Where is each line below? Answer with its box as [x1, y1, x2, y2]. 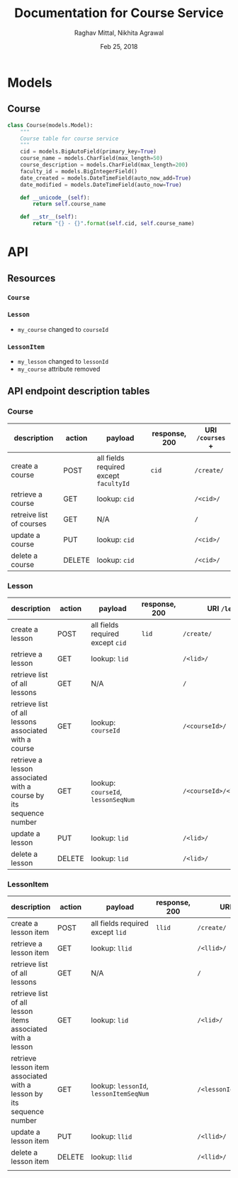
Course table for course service [20, 135, 119, 142]
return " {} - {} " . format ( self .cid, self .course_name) [33, 220, 195, 227]
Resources [7, 272, 56, 284]
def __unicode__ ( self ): [20, 194, 91, 201]
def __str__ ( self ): [20, 213, 78, 221]
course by [11, 791, 45, 801]
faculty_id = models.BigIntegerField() [20, 168, 138, 175]
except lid [91, 927, 127, 937]
